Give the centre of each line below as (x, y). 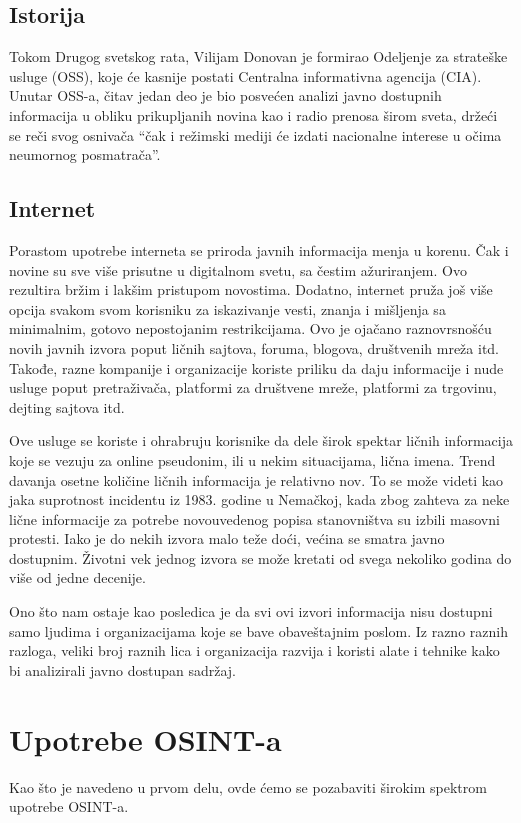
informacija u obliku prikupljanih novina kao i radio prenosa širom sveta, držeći (253, 114)
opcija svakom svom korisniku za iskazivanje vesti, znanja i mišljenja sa (227, 308)
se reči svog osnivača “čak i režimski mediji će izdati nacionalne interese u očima (255, 134)
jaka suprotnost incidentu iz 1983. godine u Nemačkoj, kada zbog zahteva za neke (259, 499)
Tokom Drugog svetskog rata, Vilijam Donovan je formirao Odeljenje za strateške (258, 56)
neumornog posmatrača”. (85, 154)
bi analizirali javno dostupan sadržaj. (123, 669)
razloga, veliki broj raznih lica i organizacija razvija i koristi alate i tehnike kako (254, 650)
